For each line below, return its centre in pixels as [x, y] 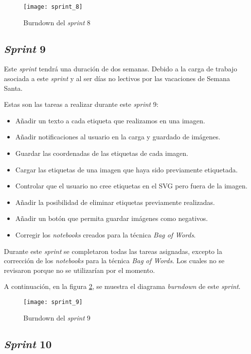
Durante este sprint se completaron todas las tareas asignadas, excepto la [113, 251]
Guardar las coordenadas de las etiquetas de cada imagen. [102, 153]
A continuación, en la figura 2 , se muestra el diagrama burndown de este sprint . [122, 286]
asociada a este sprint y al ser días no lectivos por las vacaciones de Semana [117, 78]
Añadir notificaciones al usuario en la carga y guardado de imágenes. [118, 137]
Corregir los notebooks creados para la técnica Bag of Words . [106, 234]
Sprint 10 [28, 344]
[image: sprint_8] [53, 7]
